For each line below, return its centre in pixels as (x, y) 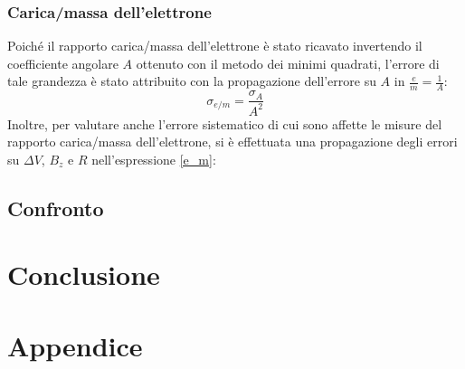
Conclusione (84, 274)
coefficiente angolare (63, 63)
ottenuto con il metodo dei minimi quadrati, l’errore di (288, 63)
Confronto (56, 208)
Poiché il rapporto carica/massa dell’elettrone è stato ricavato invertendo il (215, 46)
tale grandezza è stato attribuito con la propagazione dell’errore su (192, 81)
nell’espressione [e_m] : (154, 159)
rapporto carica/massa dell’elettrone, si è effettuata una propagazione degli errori (232, 142)
